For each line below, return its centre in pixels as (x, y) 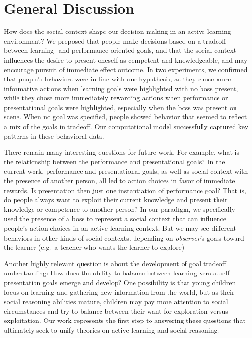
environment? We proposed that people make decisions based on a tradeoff (115, 40)
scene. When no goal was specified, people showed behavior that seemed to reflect (126, 117)
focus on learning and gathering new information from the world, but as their (119, 292)
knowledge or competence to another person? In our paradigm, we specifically (119, 209)
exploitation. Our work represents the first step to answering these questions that (125, 320)
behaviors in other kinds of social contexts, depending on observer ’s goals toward (124, 237)
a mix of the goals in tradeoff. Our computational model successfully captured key (126, 126)
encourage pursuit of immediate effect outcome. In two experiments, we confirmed (126, 69)
